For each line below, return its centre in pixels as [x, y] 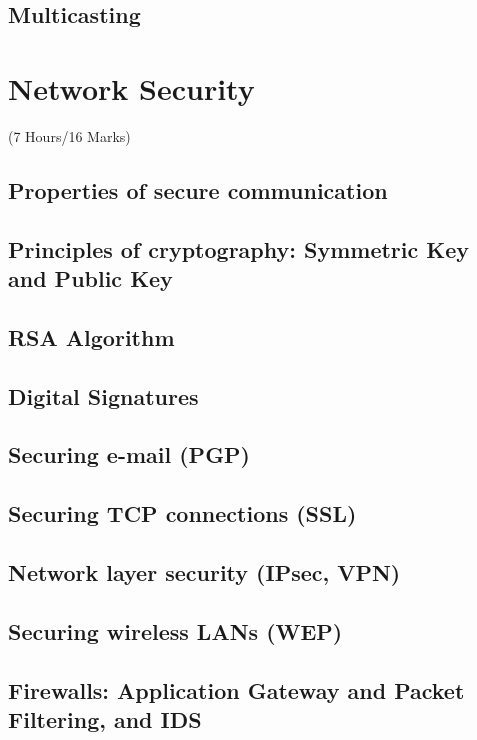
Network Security [131, 87]
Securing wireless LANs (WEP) [175, 630]
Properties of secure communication [198, 189]
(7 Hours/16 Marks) [69, 135]
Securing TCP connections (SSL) [182, 513]
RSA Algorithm [91, 336]
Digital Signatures [103, 395]
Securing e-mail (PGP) [129, 454]
